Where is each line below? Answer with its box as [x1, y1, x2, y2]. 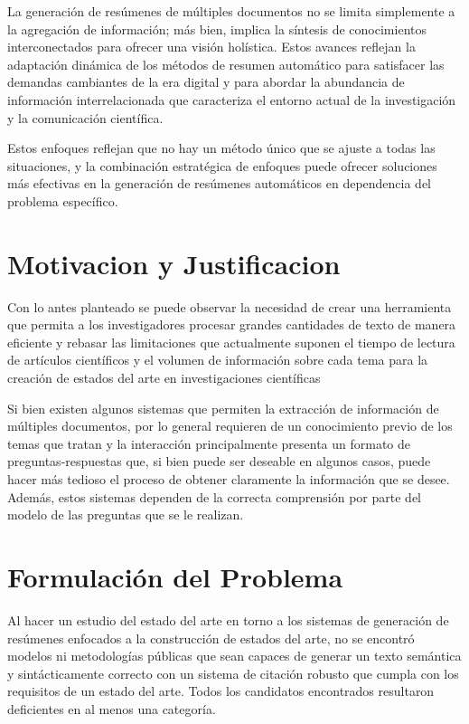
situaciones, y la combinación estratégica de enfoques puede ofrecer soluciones [7, 156, 437, 175]
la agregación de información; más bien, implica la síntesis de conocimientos [7, 19, 427, 38]
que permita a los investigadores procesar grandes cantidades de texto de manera [7, 315, 456, 334]
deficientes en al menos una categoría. [7, 699, 216, 718]
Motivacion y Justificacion [7, 244, 341, 281]
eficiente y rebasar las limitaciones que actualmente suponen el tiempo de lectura [7, 332, 455, 351]
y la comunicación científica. [7, 108, 164, 127]
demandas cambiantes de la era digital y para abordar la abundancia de [7, 72, 405, 91]
